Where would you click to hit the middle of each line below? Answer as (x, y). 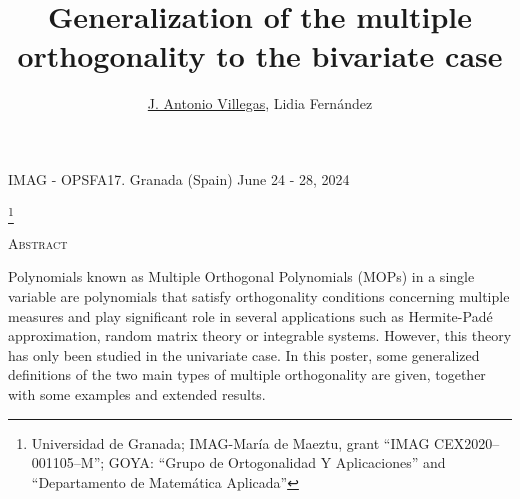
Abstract (38, 242)
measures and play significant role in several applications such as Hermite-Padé (250, 315)
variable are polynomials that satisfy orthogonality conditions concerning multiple (259, 296)
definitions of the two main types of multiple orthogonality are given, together (247, 374)
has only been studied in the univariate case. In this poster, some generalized (244, 354)
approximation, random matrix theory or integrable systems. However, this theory (260, 335)
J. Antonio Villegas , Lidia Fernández (260, 103)
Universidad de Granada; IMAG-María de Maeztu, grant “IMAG (230, 442)
